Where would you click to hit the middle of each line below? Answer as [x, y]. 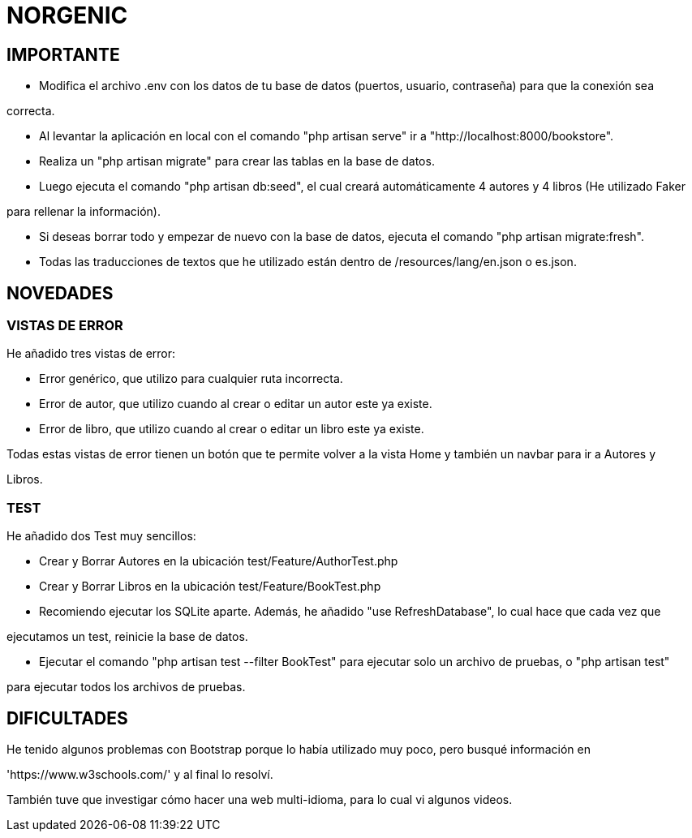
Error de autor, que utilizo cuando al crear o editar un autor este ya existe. [236, 404]
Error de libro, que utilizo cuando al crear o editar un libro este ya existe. [232, 429]
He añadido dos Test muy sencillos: [101, 536]
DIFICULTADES [67, 718]
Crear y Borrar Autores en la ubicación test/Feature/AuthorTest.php [219, 561]
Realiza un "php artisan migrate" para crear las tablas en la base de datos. [237, 161]
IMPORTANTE [63, 54]
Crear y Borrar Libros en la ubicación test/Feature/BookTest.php [210, 587]
